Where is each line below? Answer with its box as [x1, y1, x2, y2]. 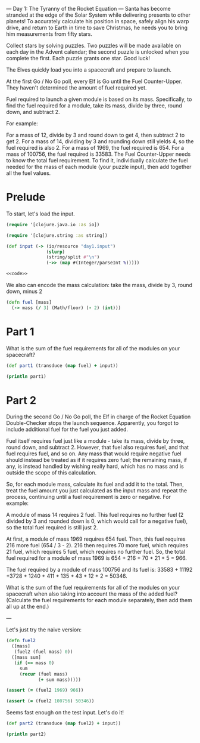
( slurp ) [46, 249, 65, 255]
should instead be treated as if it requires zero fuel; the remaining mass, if [6, 457, 187, 464]
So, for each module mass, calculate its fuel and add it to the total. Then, [6, 480, 185, 488]
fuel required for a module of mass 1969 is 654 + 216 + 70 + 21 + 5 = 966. [6, 554, 187, 562]
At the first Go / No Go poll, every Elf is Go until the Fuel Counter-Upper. [6, 78, 183, 85]
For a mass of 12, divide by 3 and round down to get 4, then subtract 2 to [6, 131, 185, 138]
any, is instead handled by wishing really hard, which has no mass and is [6, 463, 185, 470]
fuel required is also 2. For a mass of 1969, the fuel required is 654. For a [6, 144, 185, 151]
